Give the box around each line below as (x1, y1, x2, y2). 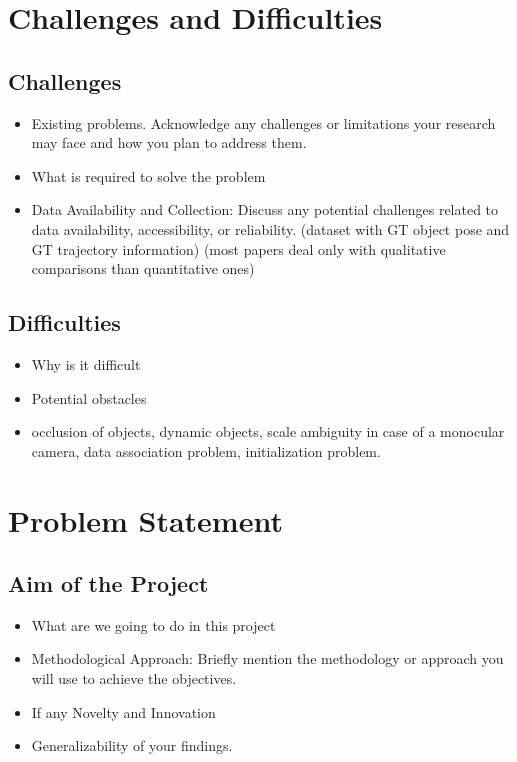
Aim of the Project (8, 568, 209, 599)
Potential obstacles (31, 387, 147, 408)
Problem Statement (8, 499, 283, 540)
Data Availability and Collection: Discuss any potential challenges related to (31, 199, 499, 220)
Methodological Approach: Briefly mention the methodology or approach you (31, 648, 504, 669)
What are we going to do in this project (31, 614, 276, 635)
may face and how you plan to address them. (31, 132, 307, 153)
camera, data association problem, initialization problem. (31, 440, 381, 461)
